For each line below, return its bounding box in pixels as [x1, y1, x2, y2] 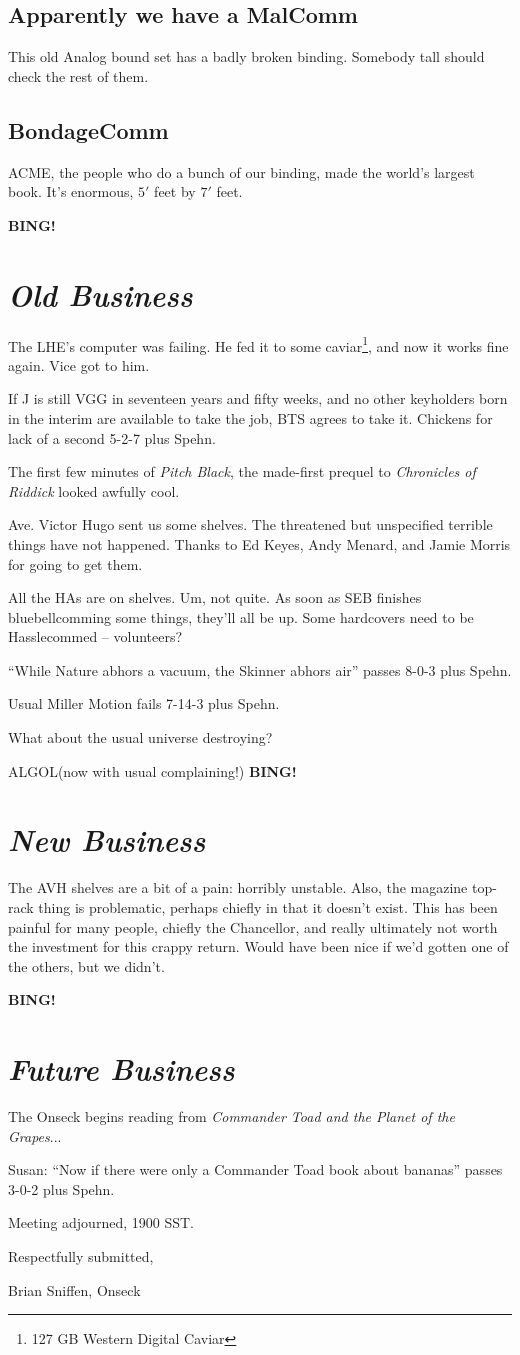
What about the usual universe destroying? [8, 727, 273, 748]
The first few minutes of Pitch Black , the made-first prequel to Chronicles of [8, 461, 476, 482]
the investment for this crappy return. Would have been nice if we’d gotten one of [8, 936, 509, 957]
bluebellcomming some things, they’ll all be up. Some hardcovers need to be [8, 606, 474, 627]
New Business [8, 819, 206, 861]
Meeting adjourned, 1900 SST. [8, 1212, 194, 1233]
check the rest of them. [8, 65, 149, 86]
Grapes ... [8, 1125, 62, 1146]
